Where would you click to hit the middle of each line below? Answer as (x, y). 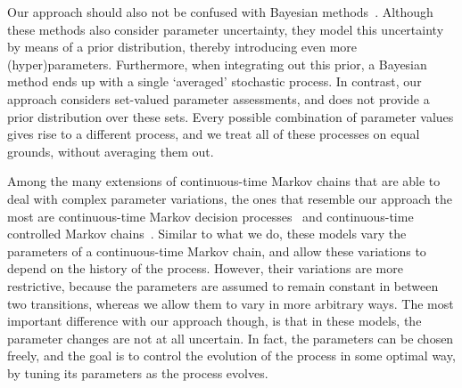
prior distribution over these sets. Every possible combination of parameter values (231, 116)
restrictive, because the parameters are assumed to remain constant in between (223, 285)
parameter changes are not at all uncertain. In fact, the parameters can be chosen (231, 338)
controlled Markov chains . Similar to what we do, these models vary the (207, 234)
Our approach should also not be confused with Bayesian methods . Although (220, 12)
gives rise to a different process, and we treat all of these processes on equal (214, 134)
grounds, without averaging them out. (111, 151)
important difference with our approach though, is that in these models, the (214, 321)
